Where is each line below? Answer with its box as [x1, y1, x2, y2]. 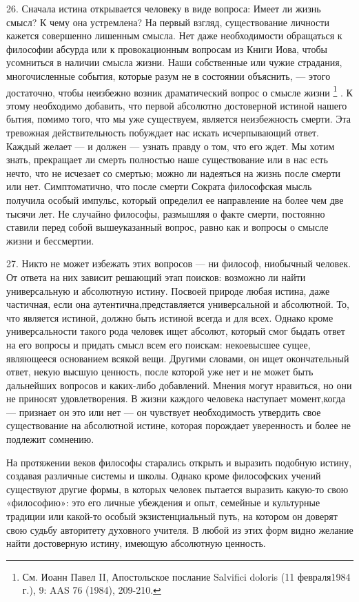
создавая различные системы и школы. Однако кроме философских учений [6, 468, 321, 483]
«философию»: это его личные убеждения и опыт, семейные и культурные [6, 495, 320, 510]
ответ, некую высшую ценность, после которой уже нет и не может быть [6, 364, 314, 379]
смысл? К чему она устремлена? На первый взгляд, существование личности [6, 14, 329, 29]
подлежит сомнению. [6, 432, 94, 446]
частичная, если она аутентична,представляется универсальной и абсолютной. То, [6, 297, 350, 311]
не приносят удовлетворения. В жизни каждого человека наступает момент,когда [6, 391, 345, 406]
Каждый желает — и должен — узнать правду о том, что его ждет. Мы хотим [6, 138, 335, 153]
